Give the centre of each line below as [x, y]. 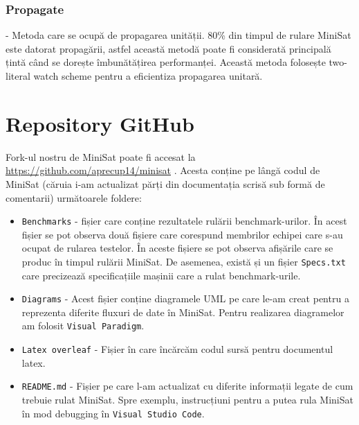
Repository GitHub [100, 123]
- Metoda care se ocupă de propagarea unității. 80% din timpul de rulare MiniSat [178, 35]
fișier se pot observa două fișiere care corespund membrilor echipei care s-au [182, 234]
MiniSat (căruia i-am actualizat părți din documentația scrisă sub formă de [165, 183]
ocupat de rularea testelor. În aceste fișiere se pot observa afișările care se [177, 248]
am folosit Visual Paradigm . [83, 326]
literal [18, 76]
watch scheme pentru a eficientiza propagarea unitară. [148, 76]
